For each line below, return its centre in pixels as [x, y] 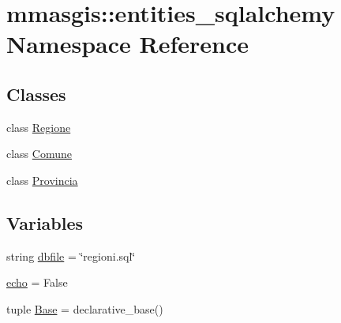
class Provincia [42, 180]
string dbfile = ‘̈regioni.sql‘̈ [71, 255]
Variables [45, 222]
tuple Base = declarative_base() [85, 308]
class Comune [39, 154]
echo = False [37, 282]
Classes [36, 94]
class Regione [39, 127]
